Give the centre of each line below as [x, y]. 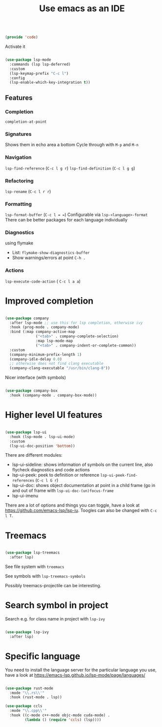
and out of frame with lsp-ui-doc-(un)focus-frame [63, 491]
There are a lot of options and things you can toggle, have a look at [72, 505]
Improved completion [49, 301]
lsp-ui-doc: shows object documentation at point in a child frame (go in [83, 485]
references [23, 481]
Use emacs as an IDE [82, 9]
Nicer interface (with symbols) [36, 377]
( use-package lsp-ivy [27, 632]
